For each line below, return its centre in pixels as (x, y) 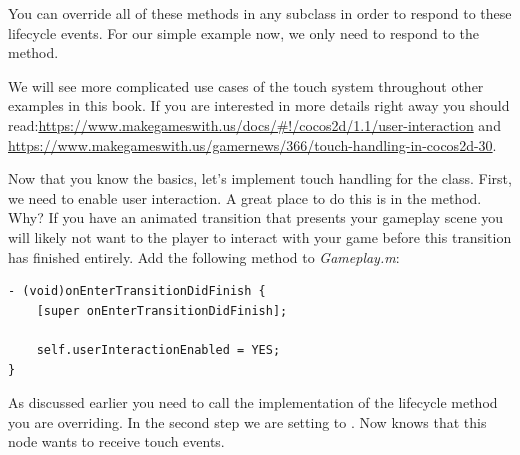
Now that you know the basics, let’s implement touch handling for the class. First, (260, 178)
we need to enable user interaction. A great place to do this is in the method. (245, 197)
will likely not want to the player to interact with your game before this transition (260, 236)
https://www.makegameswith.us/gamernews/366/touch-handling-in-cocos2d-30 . (252, 144)
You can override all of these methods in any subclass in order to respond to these (260, 13)
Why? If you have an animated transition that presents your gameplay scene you (256, 217)
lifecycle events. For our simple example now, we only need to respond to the (244, 32)
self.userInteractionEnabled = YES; (158, 349)
